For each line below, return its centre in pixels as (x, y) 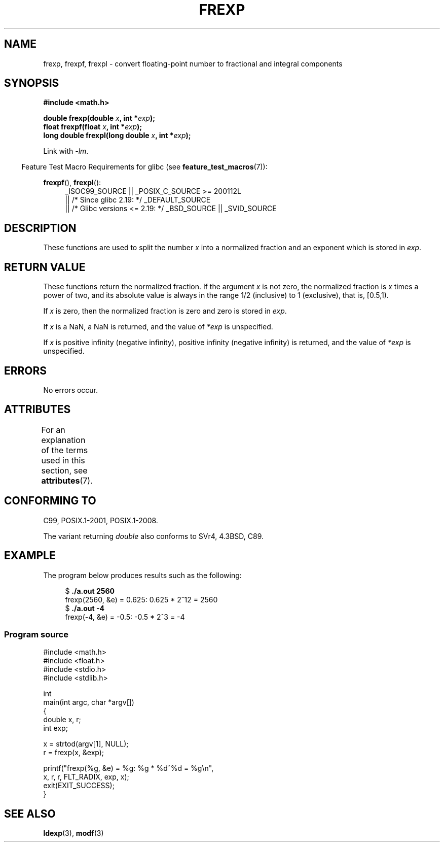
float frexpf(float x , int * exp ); (93, 127)
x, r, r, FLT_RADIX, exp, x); (86, 777)
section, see (64, 470)
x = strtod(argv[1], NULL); (86, 744)
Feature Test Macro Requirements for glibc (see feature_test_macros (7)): (144, 167)
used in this (63, 460)
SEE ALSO (30, 814)
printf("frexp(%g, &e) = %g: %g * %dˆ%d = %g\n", (128, 768)
